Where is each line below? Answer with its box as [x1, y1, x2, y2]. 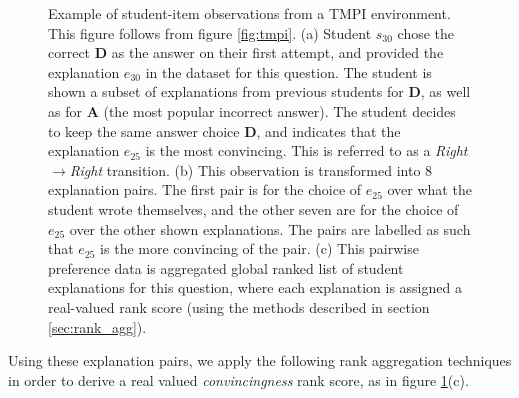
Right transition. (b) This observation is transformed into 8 [69, 159, 433, 180]
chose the [397, 22, 455, 43]
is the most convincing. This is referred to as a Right [145, 140, 468, 161]
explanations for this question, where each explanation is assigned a [48, 277, 462, 298]
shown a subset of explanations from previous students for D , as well [48, 81, 471, 102]
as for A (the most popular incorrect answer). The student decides [48, 100, 456, 121]
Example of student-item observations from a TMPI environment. [48, 3, 451, 23]
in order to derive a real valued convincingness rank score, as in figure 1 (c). [8, 369, 469, 390]
